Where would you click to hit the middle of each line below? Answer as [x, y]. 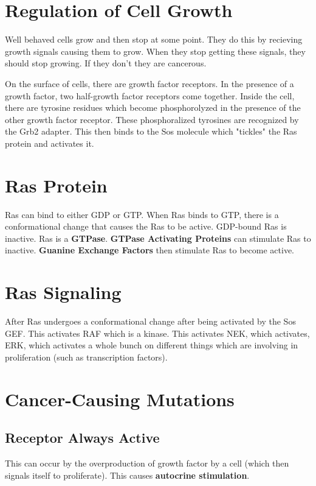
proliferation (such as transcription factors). [86, 357]
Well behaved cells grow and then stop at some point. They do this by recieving [154, 39]
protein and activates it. [50, 143]
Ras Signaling [63, 292]
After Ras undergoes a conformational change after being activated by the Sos [150, 321]
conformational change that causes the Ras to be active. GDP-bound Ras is [146, 226]
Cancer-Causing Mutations [120, 399]
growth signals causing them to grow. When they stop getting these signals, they [155, 51]
